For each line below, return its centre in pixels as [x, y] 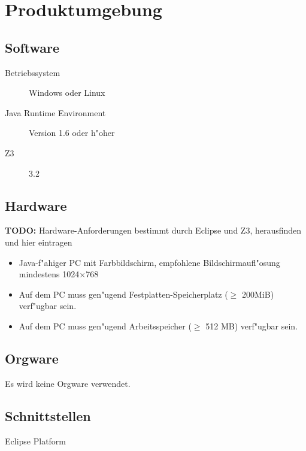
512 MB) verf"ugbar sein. [252, 326]
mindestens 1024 [49, 274]
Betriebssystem [33, 72]
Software [32, 47]
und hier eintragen [39, 242]
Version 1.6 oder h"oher [72, 133]
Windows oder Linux [67, 93]
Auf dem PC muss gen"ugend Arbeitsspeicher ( [105, 326]
